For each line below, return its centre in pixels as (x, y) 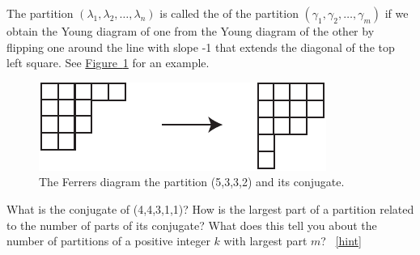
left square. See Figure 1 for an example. (108, 63)
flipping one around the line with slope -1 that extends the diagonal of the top (201, 47)
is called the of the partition (229, 13)
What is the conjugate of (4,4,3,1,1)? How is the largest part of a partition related (210, 208)
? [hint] (341, 241)
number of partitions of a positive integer (108, 241)
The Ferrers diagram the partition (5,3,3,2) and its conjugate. (192, 182)
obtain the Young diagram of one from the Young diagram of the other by (191, 31)
